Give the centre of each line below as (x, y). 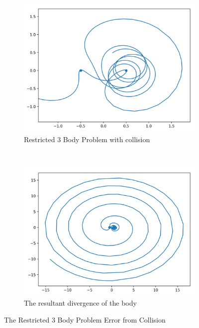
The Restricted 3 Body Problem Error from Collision (85, 319)
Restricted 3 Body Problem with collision (87, 139)
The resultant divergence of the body (80, 303)
